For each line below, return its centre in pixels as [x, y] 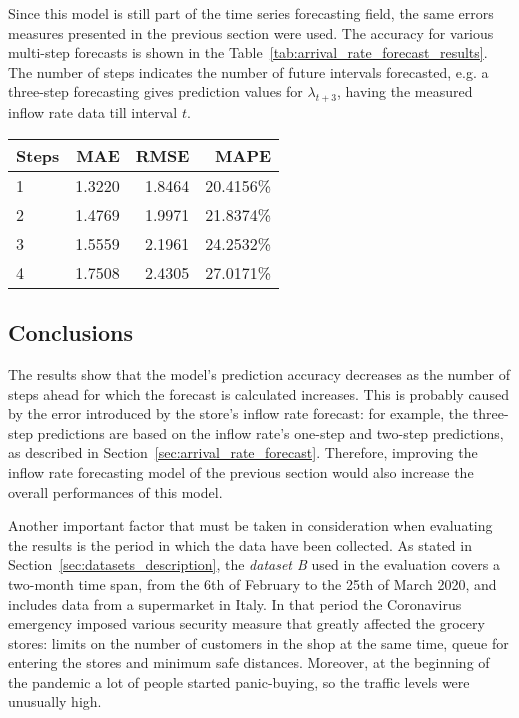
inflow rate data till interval [93, 112]
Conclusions [71, 332]
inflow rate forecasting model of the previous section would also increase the [241, 471]
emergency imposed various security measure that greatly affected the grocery [246, 623]
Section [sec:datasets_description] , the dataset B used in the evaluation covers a [254, 564]
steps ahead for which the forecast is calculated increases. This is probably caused [258, 393]
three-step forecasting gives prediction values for [155, 91]
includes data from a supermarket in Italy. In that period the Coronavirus [235, 603]
